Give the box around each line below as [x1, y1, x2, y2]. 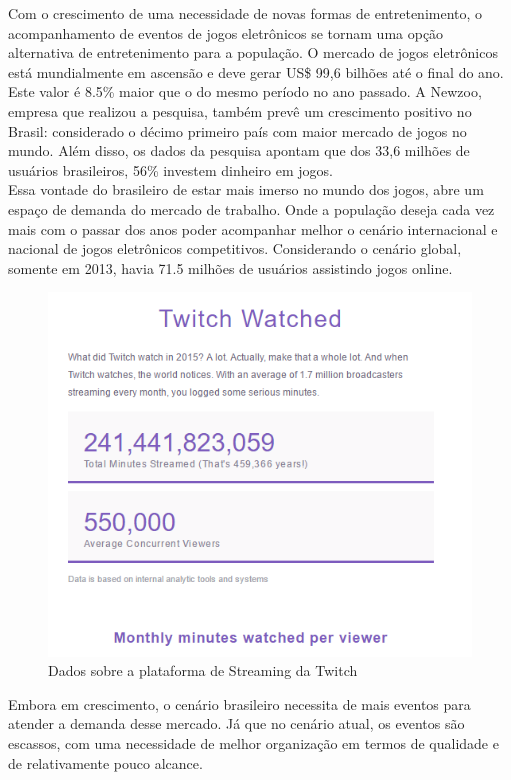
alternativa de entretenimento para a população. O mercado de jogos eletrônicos [8, 42, 498, 63]
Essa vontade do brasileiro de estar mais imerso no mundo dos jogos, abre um [8, 179, 484, 200]
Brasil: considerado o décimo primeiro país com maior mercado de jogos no [8, 120, 467, 141]
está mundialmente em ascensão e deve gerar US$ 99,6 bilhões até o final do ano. [8, 61, 504, 82]
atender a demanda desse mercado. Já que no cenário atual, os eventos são [8, 713, 465, 734]
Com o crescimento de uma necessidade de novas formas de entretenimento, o [8, 3, 483, 23]
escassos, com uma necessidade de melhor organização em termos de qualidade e [8, 733, 499, 754]
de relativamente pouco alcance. [8, 752, 203, 773]
